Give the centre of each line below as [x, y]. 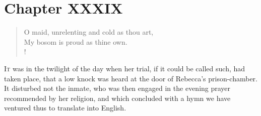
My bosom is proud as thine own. [76, 41]
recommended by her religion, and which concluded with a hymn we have [117, 98]
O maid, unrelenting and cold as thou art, [89, 32]
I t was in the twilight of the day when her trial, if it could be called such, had [125, 68]
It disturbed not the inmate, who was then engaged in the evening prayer [117, 88]
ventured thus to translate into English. [65, 108]
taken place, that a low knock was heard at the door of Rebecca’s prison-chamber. [131, 78]
